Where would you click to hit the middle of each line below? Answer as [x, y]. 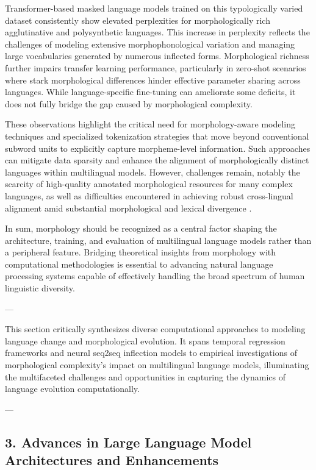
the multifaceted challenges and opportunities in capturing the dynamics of [145, 376]
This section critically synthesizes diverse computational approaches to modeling [155, 329]
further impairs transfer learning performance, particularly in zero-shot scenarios [156, 67]
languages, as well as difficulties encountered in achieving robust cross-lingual [149, 195]
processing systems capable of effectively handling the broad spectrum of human [155, 276]
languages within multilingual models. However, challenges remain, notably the [153, 172]
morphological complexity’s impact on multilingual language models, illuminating [157, 365]
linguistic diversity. [40, 288]
